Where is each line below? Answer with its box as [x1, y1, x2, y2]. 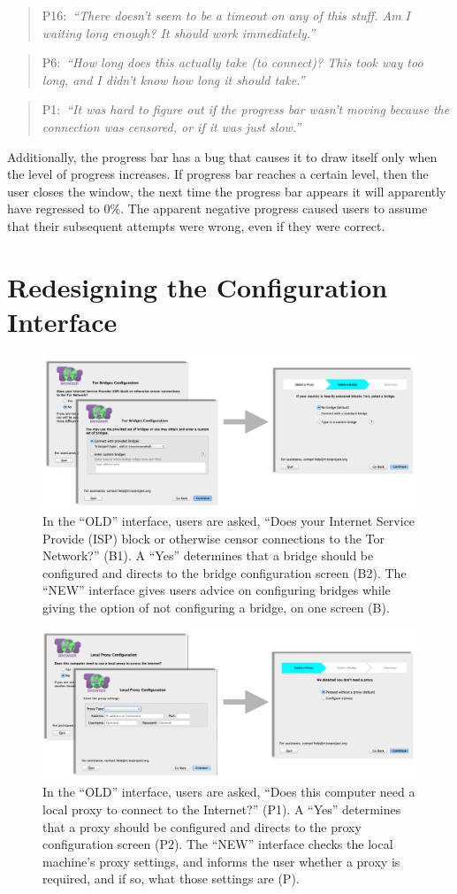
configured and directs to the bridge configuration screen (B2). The [42, 563, 407, 582]
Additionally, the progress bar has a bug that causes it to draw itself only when [7, 147, 438, 166]
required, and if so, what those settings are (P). [42, 869, 300, 888]
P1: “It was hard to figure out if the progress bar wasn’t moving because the [42, 100, 450, 119]
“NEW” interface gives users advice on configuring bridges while [42, 581, 391, 599]
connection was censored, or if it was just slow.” [42, 117, 301, 135]
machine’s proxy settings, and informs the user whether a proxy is [42, 852, 400, 870]
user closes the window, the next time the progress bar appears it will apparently [7, 181, 446, 200]
